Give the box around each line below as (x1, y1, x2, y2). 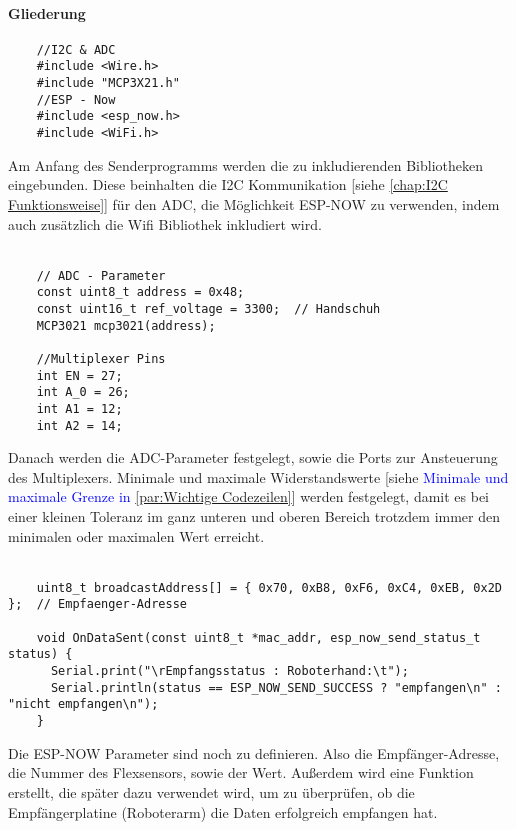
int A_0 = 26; (36, 385, 130, 400)
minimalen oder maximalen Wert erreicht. (8, 525, 265, 546)
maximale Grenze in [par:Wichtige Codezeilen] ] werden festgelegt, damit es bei (8, 486, 490, 507)
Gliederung (8, 2, 86, 23)
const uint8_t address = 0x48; (36, 285, 245, 300)
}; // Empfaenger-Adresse (8, 597, 187, 612)
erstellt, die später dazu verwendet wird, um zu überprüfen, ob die (8, 781, 415, 802)
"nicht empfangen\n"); (8, 697, 159, 712)
